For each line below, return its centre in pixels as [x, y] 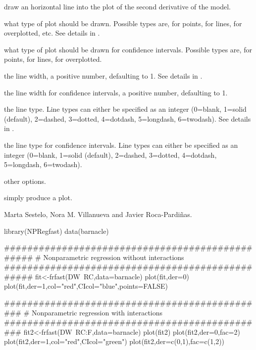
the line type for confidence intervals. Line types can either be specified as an [121, 145]
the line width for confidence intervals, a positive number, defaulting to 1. [116, 92]
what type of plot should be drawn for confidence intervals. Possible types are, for [128, 49]
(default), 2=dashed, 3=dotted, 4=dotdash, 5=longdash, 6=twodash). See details [128, 118]
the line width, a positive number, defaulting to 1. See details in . [103, 75]
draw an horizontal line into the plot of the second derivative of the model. [117, 6]
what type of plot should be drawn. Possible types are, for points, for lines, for [123, 23]
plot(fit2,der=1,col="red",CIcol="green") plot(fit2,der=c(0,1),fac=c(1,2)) [114, 341]
